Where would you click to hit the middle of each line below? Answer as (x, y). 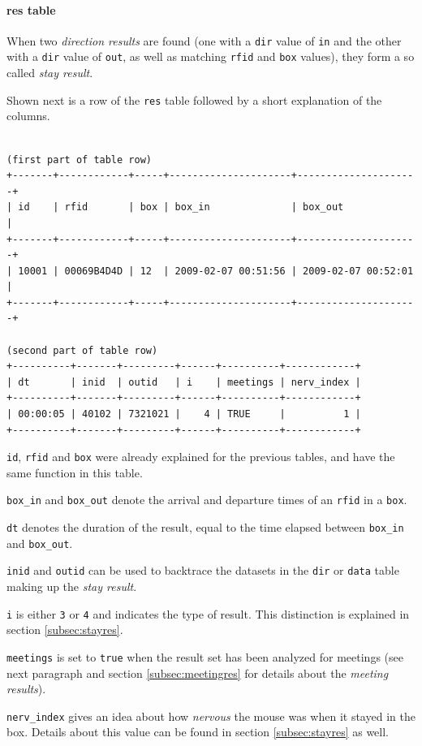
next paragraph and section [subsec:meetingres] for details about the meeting (198, 673)
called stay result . (50, 73)
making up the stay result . (72, 586)
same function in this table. (75, 472)
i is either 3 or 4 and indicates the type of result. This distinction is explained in (208, 613)
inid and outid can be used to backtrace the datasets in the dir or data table (203, 570)
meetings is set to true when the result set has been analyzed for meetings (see (205, 656)
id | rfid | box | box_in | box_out (181, 207)
